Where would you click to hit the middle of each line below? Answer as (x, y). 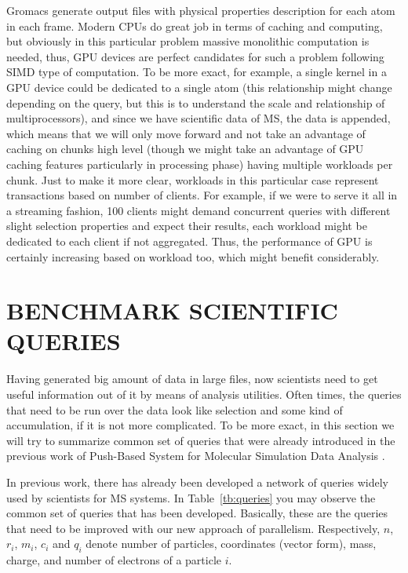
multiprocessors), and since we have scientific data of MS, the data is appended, (199, 118)
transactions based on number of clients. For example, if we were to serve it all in (202, 195)
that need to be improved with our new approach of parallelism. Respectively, (193, 528)
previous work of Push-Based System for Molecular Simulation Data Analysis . (196, 456)
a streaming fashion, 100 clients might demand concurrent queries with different (199, 210)
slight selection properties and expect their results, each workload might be (187, 226)
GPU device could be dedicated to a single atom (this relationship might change (199, 87)
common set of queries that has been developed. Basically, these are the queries (197, 513)
